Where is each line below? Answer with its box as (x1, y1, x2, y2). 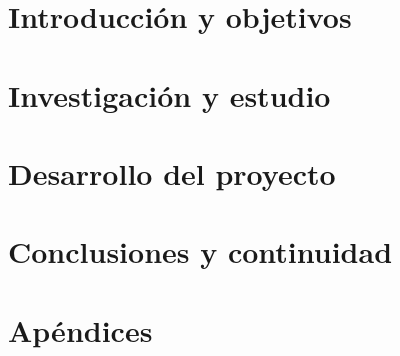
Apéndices (8, 309, 153, 350)
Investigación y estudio (8, 74, 331, 115)
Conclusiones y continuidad (8, 231, 393, 272)
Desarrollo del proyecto (8, 152, 336, 193)
